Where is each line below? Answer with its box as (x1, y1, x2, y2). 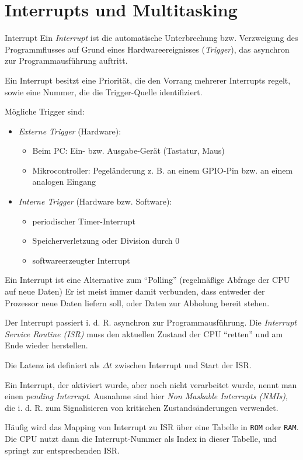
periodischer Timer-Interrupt (32, 215, 136, 227)
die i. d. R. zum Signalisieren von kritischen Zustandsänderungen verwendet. (5, 401, 278, 413)
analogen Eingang (32, 175, 96, 188)
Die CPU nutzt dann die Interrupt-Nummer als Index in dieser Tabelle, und (5, 433, 277, 445)
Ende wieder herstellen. (5, 339, 88, 351)
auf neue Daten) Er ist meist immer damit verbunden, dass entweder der (5, 285, 265, 298)
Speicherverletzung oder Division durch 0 (32, 234, 180, 247)
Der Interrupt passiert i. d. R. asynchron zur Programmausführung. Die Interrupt (5, 316, 297, 328)
